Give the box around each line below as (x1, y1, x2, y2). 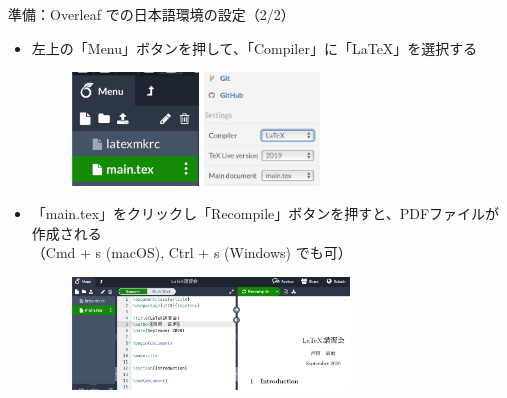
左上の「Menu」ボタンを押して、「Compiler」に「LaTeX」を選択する (31, 37, 478, 58)
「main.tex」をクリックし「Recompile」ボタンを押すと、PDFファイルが (31, 203, 500, 224)
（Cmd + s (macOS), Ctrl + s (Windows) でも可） (31, 242, 352, 263)
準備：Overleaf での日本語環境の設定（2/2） (8, 4, 295, 24)
